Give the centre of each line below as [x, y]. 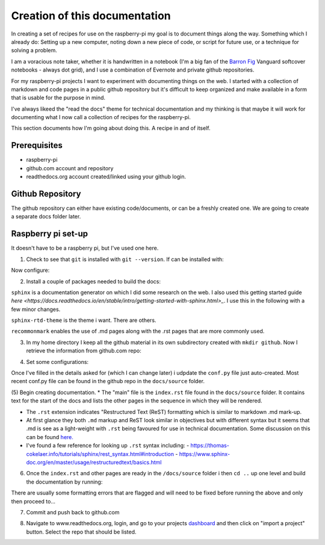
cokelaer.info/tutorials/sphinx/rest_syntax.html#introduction [100, 454]
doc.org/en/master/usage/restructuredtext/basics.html [94, 462]
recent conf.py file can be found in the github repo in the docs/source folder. [108, 381]
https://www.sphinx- [205, 454]
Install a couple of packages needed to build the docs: [93, 281]
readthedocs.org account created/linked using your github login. [106, 177]
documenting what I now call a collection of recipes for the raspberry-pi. [101, 117]
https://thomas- [210, 446]
